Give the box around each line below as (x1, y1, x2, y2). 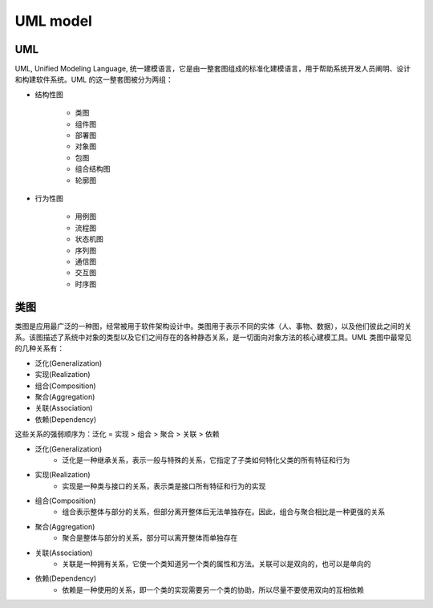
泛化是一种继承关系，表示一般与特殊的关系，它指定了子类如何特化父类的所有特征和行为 (62, 455, 350, 464)
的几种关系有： (14, 343, 64, 353)
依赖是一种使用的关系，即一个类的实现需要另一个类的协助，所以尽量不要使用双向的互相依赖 (62, 585, 364, 594)
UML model (14, 12, 92, 30)
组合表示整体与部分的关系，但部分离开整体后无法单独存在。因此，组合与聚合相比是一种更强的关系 (62, 507, 385, 517)
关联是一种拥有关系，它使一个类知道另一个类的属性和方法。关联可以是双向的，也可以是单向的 (62, 559, 371, 569)
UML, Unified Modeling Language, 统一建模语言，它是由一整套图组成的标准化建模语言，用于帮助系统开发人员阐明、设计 (14, 64, 411, 74)
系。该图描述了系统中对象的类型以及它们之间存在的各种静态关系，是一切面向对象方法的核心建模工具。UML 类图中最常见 (14, 333, 412, 342)
